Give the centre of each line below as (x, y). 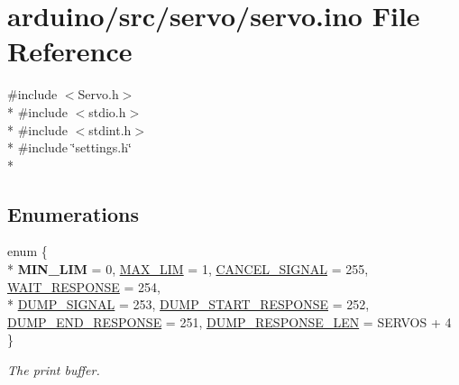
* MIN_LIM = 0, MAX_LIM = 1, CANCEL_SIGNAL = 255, (188, 269)
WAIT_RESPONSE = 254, (84, 286)
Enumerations (73, 213)
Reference (70, 51)
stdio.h (107, 111)
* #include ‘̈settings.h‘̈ (69, 147)
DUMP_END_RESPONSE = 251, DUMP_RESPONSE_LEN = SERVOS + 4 (229, 321)
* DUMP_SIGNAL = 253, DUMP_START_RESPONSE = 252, (188, 304)
